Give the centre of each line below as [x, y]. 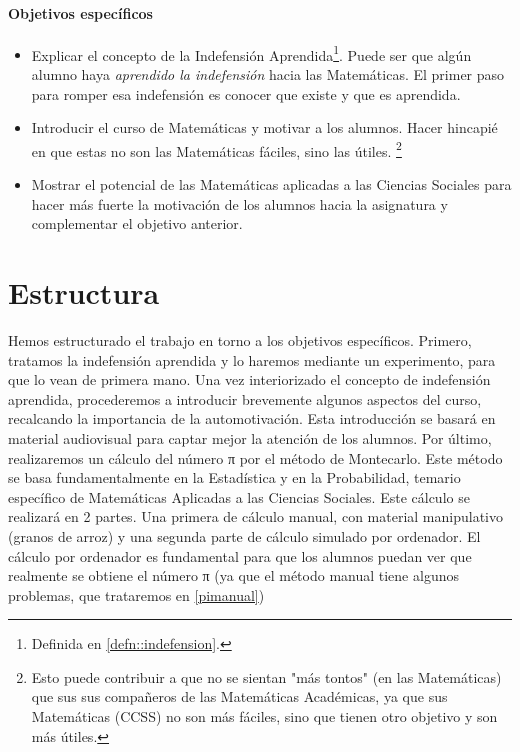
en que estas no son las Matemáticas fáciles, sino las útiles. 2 [216, 149]
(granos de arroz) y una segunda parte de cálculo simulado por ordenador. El [244, 535]
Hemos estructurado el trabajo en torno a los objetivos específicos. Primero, [240, 339]
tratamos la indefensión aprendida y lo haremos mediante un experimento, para [252, 359]
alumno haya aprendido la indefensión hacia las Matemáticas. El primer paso [268, 74]
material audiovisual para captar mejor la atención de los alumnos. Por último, [250, 437]
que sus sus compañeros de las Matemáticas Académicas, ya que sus [239, 696]
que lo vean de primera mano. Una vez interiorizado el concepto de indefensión [249, 379]
